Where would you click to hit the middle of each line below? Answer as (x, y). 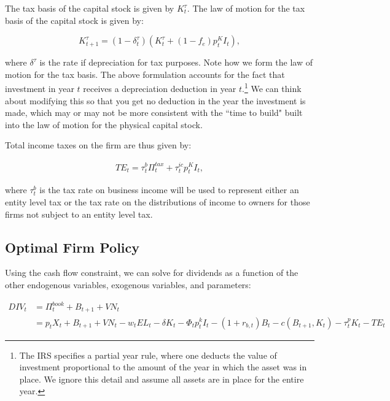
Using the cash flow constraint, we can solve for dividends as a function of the (152, 273)
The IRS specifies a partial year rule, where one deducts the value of (148, 355)
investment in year (40, 89)
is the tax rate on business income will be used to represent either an (169, 190)
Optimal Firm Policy (72, 247)
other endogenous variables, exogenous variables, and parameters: (128, 284)
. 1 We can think (272, 88)
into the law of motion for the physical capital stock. (104, 124)
